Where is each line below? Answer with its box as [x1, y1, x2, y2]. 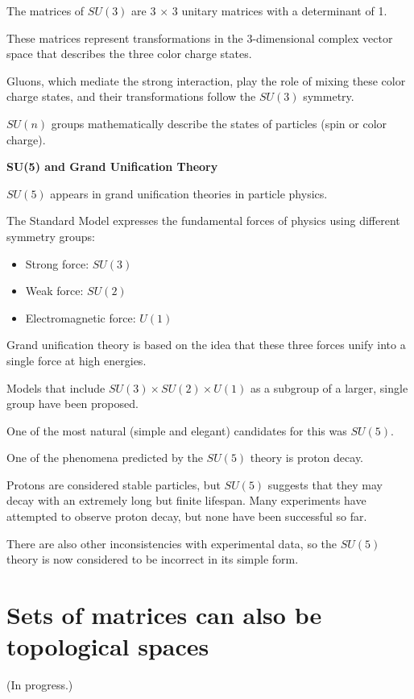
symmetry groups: [6, 227, 95, 244]
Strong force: [25, 255, 89, 272]
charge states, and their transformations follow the [6, 88, 256, 105]
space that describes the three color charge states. [6, 45, 252, 62]
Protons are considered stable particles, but [6, 476, 221, 493]
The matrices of [6, 2, 85, 19]
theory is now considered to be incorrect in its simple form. [6, 551, 299, 568]
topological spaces [6, 630, 209, 663]
